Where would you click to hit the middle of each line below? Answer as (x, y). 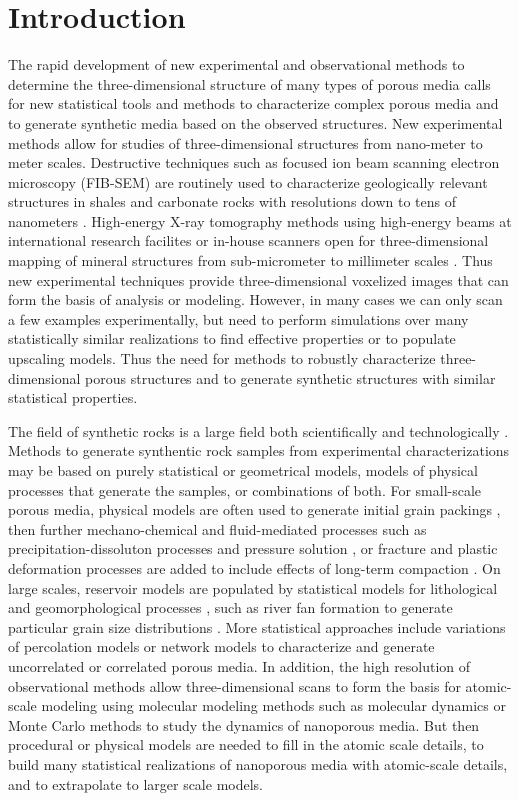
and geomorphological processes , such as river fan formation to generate (230, 607)
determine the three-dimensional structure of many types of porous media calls (249, 83)
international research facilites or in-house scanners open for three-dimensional (248, 240)
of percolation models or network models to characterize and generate (221, 646)
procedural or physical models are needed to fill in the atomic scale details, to (246, 744)
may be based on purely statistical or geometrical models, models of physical (243, 470)
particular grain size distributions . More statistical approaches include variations (257, 626)
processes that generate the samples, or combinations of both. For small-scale (245, 489)
